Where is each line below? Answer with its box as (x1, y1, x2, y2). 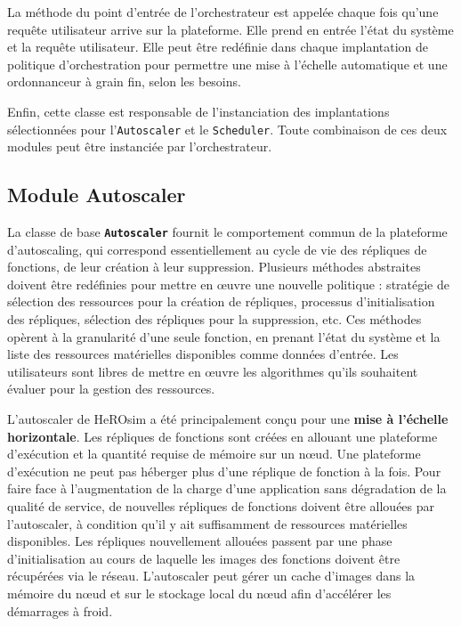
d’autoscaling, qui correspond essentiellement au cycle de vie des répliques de (7, 240, 427, 258)
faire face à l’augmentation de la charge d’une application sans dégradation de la (7, 479, 447, 498)
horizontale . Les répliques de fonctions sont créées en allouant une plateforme (7, 427, 438, 445)
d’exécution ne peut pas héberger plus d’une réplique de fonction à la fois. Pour (7, 461, 441, 480)
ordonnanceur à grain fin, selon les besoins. (7, 72, 241, 91)
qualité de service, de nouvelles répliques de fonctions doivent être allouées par (7, 496, 435, 515)
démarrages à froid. (7, 601, 113, 620)
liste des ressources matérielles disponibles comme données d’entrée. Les (7, 345, 399, 363)
